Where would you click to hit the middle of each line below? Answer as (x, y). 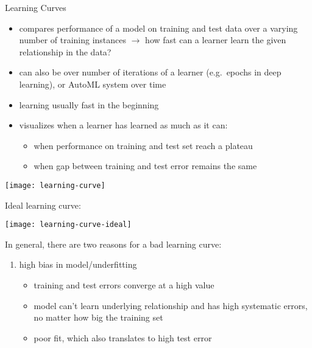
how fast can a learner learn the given (216, 40)
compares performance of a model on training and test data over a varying (158, 28)
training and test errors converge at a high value (124, 285)
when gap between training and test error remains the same (145, 166)
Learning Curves (36, 7)
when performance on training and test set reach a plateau (143, 145)
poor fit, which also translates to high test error (123, 337)
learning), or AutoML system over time (93, 84)
